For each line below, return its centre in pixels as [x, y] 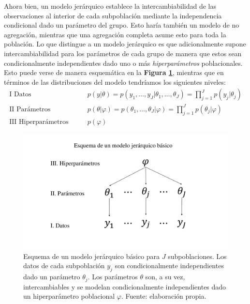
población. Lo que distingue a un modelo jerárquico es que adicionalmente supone [125, 44]
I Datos [20, 95]
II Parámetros [30, 109]
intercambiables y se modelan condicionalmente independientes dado [125, 286]
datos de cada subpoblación [64, 266]
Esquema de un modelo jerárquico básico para [92, 256]
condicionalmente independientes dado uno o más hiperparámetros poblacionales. [123, 63]
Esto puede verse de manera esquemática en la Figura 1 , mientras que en [114, 72]
